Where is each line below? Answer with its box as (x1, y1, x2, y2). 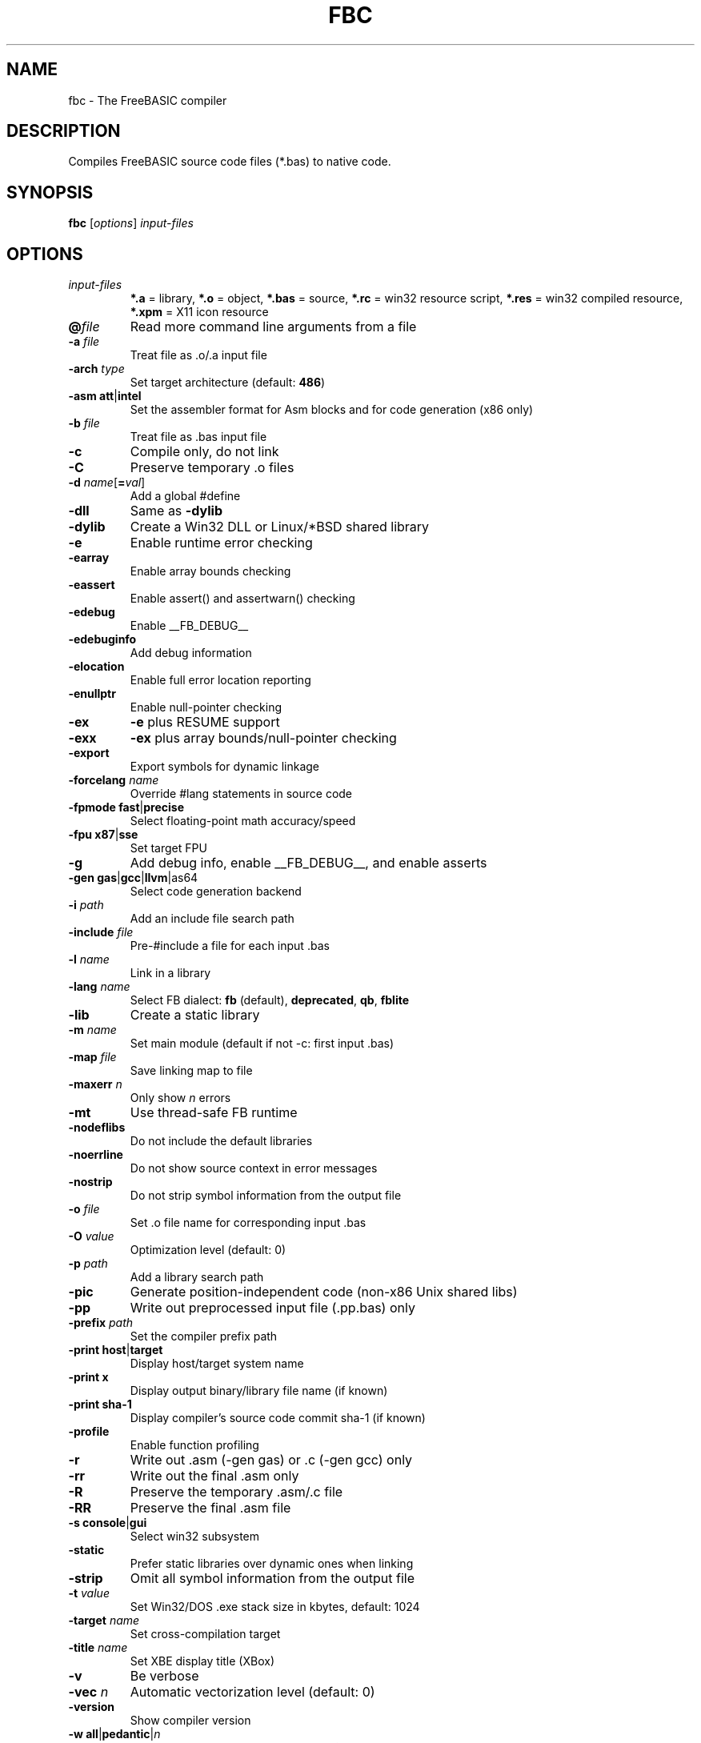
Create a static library (130, 1007, 260, 1024)
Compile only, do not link (130, 443, 279, 460)
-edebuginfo (68, 632, 137, 647)
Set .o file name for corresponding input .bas (130, 1216, 367, 1230)
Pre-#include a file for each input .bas (130, 939, 330, 953)
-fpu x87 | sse (68, 827, 138, 842)
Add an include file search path (130, 912, 294, 926)
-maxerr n (68, 1077, 122, 1092)
